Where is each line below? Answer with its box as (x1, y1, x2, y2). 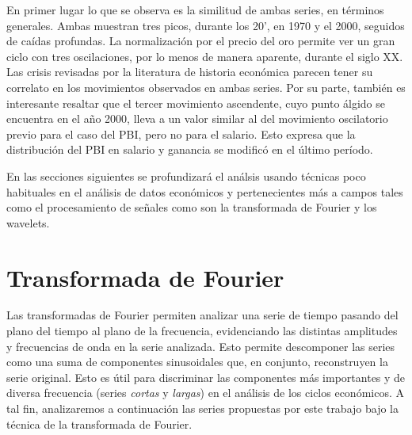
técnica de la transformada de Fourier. (6, 415, 193, 432)
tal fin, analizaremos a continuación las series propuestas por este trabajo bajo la (6, 400, 399, 416)
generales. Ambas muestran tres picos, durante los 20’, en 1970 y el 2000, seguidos (6, 17, 405, 33)
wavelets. (6, 214, 50, 231)
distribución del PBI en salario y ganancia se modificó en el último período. (6, 141, 373, 158)
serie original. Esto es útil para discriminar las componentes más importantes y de (6, 368, 406, 385)
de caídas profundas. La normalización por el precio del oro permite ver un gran (6, 32, 395, 49)
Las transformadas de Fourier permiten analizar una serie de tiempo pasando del (6, 307, 399, 323)
